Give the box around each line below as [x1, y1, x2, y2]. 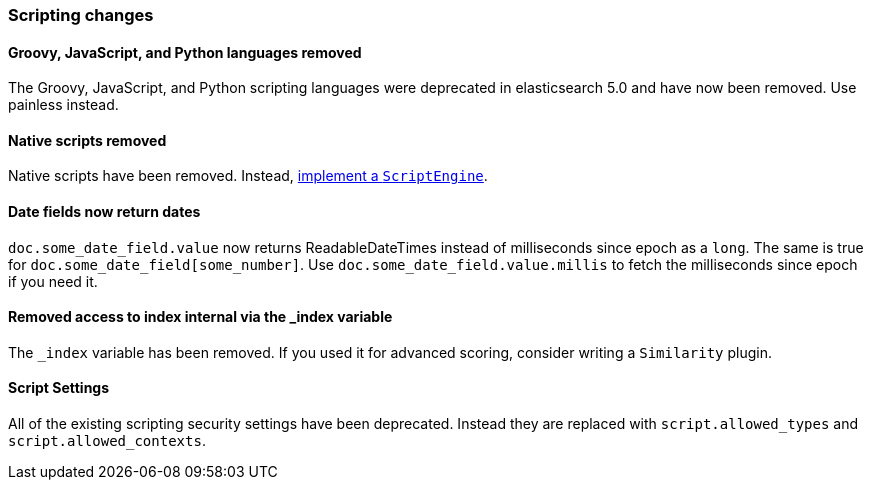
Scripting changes [8, 5, 154, 25]
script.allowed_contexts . [8, 432, 206, 450]
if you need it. [8, 272, 98, 290]
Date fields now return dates [8, 203, 201, 221]
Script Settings [8, 379, 110, 397]
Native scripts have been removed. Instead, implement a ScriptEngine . [8, 167, 488, 185]
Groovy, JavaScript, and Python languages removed [8, 43, 362, 61]
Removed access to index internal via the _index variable [8, 308, 393, 326]
